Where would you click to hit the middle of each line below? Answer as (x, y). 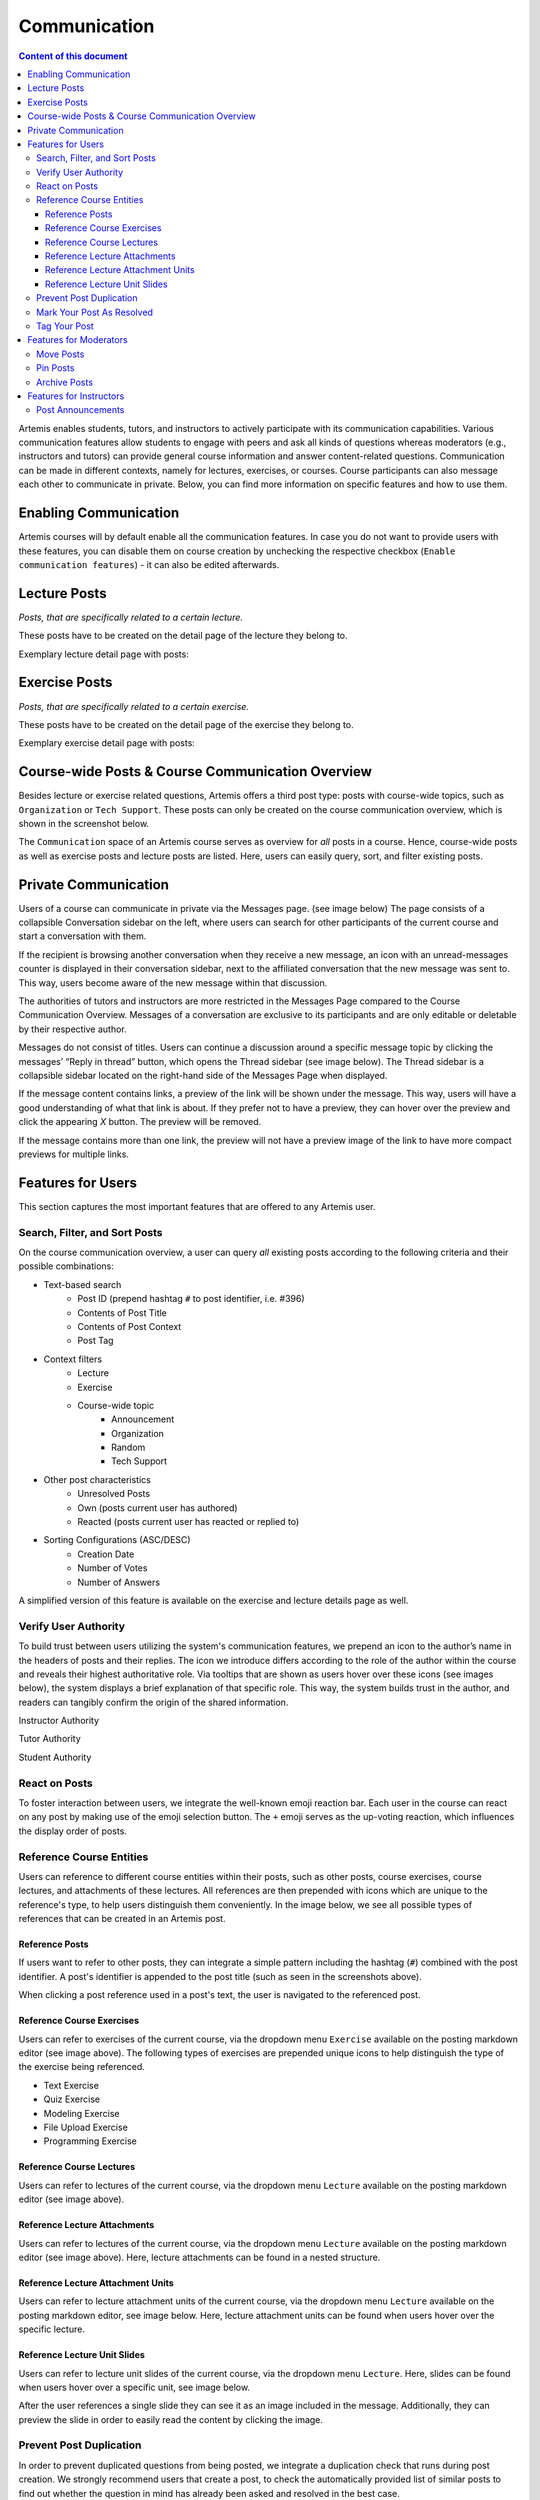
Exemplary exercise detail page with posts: (106, 743)
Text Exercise (71, 2085)
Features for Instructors (76, 396)
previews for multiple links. (74, 1154)
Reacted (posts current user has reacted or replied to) (188, 1522)
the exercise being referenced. (81, 2067)
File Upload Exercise (86, 2127)
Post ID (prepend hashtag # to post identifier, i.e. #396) (191, 1299)
